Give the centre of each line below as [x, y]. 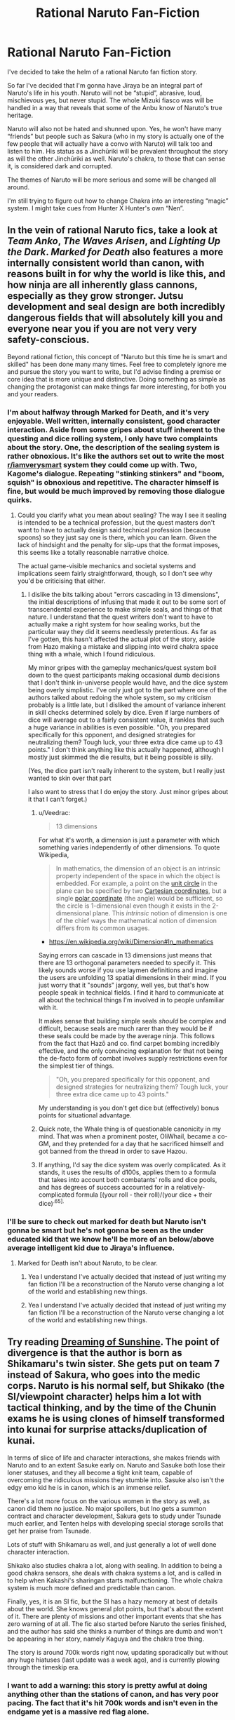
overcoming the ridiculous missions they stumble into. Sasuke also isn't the [116, 1480]
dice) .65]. [51, 1203]
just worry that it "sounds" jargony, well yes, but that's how [123, 985]
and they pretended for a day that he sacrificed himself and [138, 1144]
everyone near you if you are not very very [102, 329]
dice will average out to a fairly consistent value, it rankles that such [126, 720]
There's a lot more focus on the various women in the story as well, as [109, 1501]
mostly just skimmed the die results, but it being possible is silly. [121, 757]
